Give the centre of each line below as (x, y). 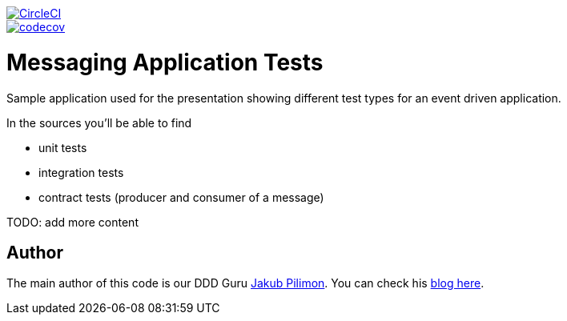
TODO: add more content (72, 222)
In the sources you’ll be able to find (99, 122)
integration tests (81, 172)
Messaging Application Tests (165, 62)
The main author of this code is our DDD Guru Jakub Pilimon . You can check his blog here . (245, 283)
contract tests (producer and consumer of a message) (181, 197)
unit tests (63, 147)
